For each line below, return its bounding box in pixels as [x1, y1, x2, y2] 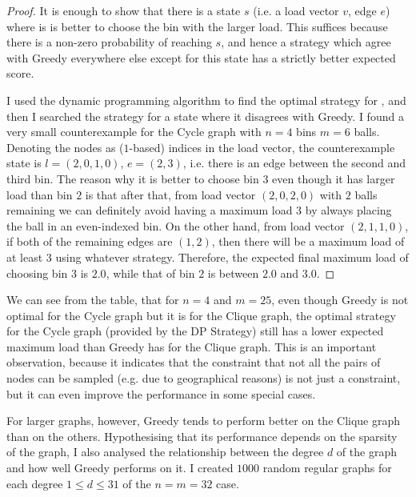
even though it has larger [272, 170, 395, 186]
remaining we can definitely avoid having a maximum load [6, 202, 293, 218]
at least [6, 248, 43, 265]
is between [207, 264, 259, 281]
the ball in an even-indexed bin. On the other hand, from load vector [6, 217, 345, 234]
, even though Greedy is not [271, 291, 409, 308]
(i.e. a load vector [253, 2, 339, 18]
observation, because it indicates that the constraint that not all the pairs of [6, 354, 381, 371]
